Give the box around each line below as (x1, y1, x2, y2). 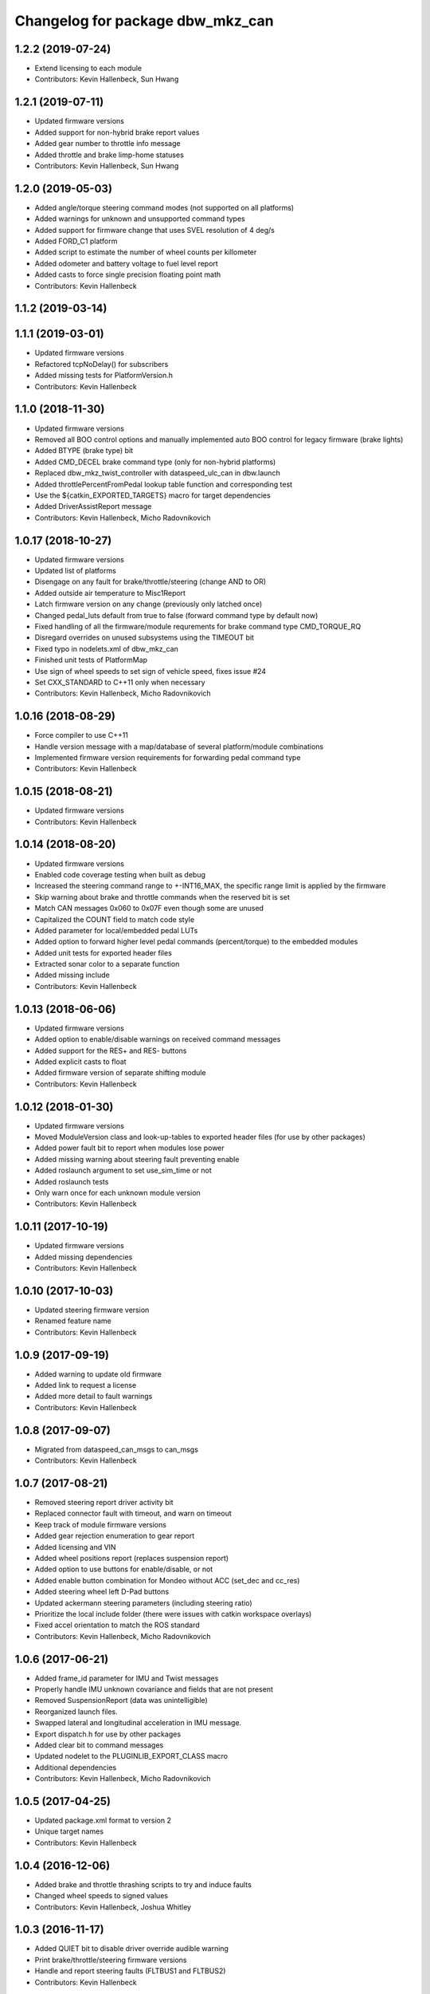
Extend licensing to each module (34, 64, 143, 73)
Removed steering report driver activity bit (34, 1498, 174, 1507)
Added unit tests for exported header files (34, 948, 173, 957)
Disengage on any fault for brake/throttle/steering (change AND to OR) (34, 577, 267, 586)
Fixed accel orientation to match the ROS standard (34, 1620, 201, 1630)
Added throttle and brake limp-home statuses (34, 150, 185, 160)
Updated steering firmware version (34, 1305, 150, 1314)
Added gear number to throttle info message (34, 139, 181, 148)
